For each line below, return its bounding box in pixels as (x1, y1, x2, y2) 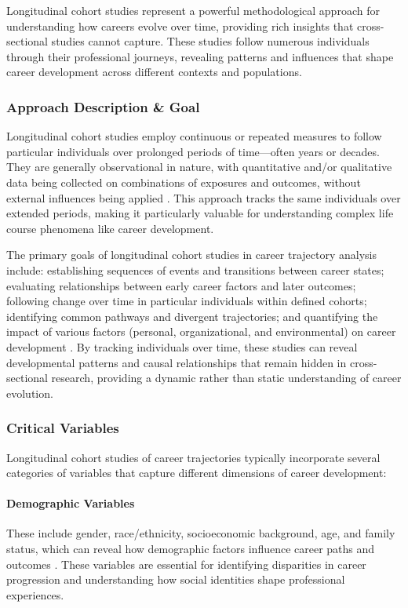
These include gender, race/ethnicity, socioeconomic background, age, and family (6, 525, 395, 541)
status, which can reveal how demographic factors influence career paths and (6, 541, 375, 557)
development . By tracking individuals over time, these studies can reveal (6, 338, 358, 355)
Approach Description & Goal (6, 96, 200, 116)
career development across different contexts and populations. (6, 64, 302, 80)
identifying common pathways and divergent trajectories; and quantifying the (6, 308, 378, 324)
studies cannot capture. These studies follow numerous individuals (51, 33, 370, 49)
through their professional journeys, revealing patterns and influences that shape (6, 48, 394, 64)
